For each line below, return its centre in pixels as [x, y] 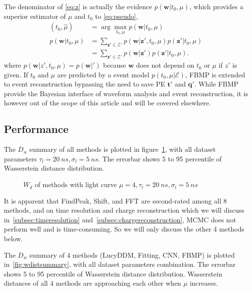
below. [13, 239]
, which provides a [216, 6]
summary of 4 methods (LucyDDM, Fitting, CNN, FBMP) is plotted [132, 255]
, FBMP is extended [215, 74]
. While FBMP [216, 84]
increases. [204, 283]
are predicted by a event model [103, 74]
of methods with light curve [76, 184]
